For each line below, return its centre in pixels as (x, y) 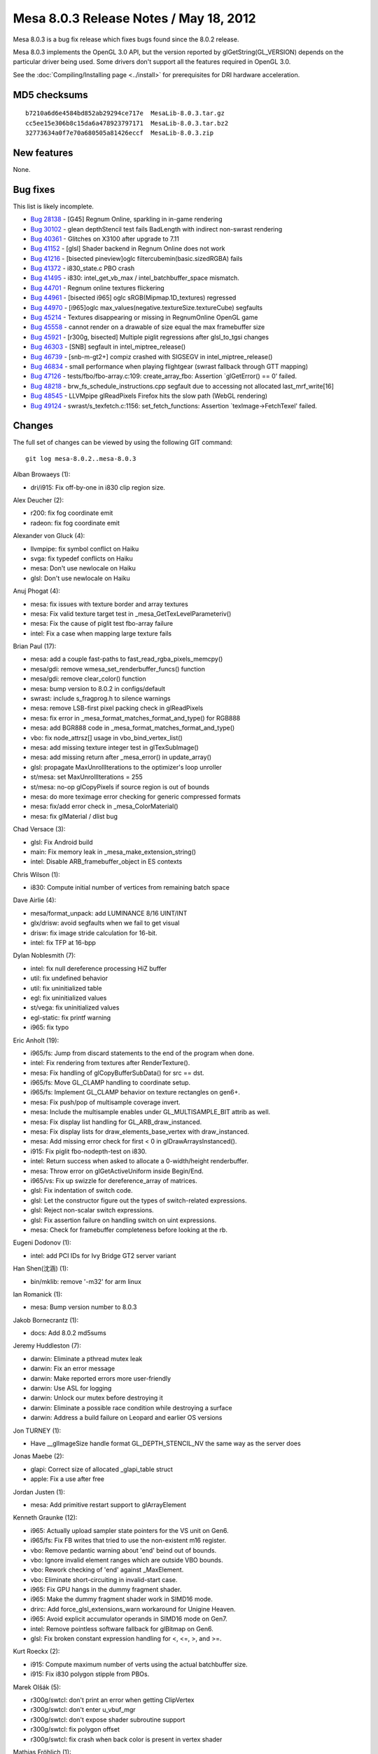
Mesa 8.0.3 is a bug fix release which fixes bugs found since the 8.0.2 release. (126, 39)
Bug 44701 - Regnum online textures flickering (97, 288)
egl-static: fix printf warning (71, 1017)
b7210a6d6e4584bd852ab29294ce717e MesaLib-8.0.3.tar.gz (125, 113)
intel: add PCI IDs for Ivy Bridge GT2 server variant (103, 1255)
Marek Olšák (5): (37, 1687)
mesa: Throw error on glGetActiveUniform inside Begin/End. (117, 1171)
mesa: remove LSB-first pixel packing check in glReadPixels (117, 708)
